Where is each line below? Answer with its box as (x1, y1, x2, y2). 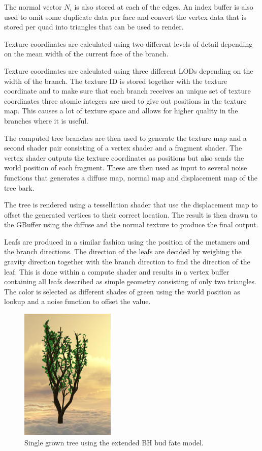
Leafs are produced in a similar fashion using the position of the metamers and (4, 236, 250, 247)
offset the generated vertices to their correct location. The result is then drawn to (4, 209, 257, 220)
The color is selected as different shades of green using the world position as (4, 286, 240, 296)
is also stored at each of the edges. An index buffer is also (74, 2, 253, 12)
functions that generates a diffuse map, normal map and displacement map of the (4, 172, 257, 183)
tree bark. (4, 182, 35, 193)
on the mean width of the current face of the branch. (4, 48, 169, 59)
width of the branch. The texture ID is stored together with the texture (4, 75, 227, 86)
